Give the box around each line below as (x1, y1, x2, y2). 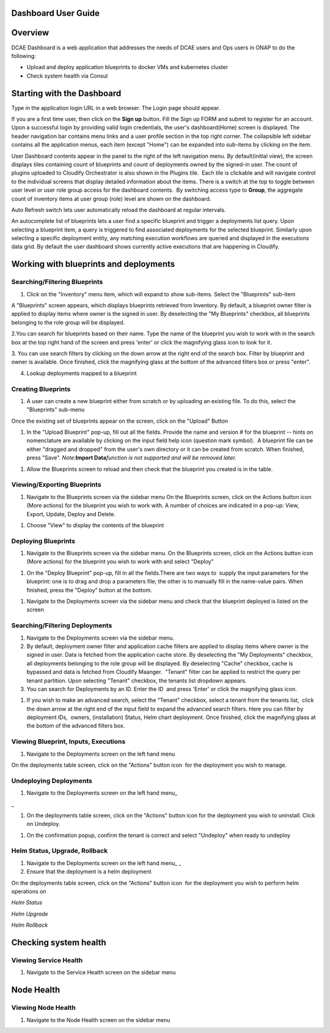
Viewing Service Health (11, 956, 83, 965)
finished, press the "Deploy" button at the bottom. (26, 586, 152, 594)
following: (11, 52, 36, 59)
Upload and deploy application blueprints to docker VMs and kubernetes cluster (26, 64, 229, 71)
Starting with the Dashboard (11, 88, 122, 98)
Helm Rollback (11, 921, 48, 929)
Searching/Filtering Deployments (11, 621, 112, 630)
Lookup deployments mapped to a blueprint (26, 370, 137, 377)
